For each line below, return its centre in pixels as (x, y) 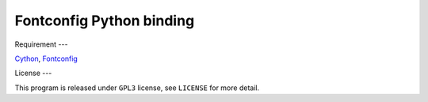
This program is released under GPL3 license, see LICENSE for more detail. (137, 88)
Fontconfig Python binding (105, 21)
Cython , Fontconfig (46, 59)
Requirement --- (41, 44)
